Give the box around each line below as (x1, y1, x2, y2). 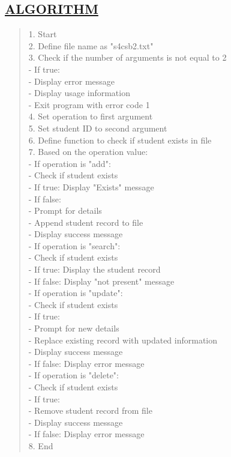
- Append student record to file (28, 216, 143, 228)
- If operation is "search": (28, 239, 121, 252)
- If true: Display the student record (28, 263, 161, 276)
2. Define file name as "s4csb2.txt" (28, 39, 154, 52)
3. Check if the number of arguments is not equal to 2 (28, 51, 227, 64)
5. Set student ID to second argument (28, 121, 167, 134)
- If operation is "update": (28, 286, 123, 299)
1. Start (28, 28, 57, 40)
